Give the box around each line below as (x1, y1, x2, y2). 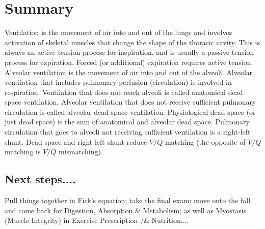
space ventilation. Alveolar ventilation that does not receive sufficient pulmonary (5, 96, 256, 107)
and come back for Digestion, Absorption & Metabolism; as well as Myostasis (5, 205, 247, 215)
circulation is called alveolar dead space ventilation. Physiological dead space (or (5, 106, 256, 117)
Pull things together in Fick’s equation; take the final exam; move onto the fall (5, 195, 251, 206)
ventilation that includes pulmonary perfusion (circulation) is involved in (5, 77, 232, 87)
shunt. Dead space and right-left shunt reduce (5, 136, 147, 147)
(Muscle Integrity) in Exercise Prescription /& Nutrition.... (5, 215, 189, 225)
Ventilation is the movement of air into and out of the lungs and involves (5, 27, 232, 38)
